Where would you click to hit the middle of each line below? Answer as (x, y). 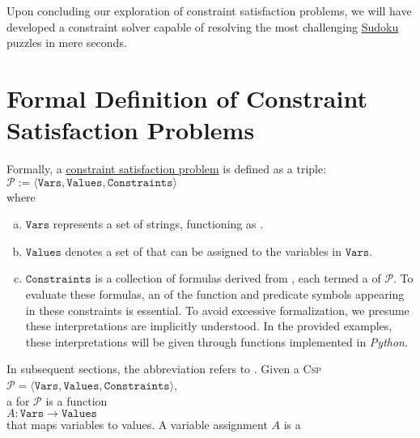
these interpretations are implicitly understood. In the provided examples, (209, 326)
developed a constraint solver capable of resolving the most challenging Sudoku (203, 26)
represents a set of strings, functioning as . (158, 224)
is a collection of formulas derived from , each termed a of (238, 278)
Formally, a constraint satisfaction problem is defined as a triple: (167, 169)
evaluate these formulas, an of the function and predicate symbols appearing (215, 294)
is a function (76, 400)
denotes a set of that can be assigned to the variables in (204, 251)
